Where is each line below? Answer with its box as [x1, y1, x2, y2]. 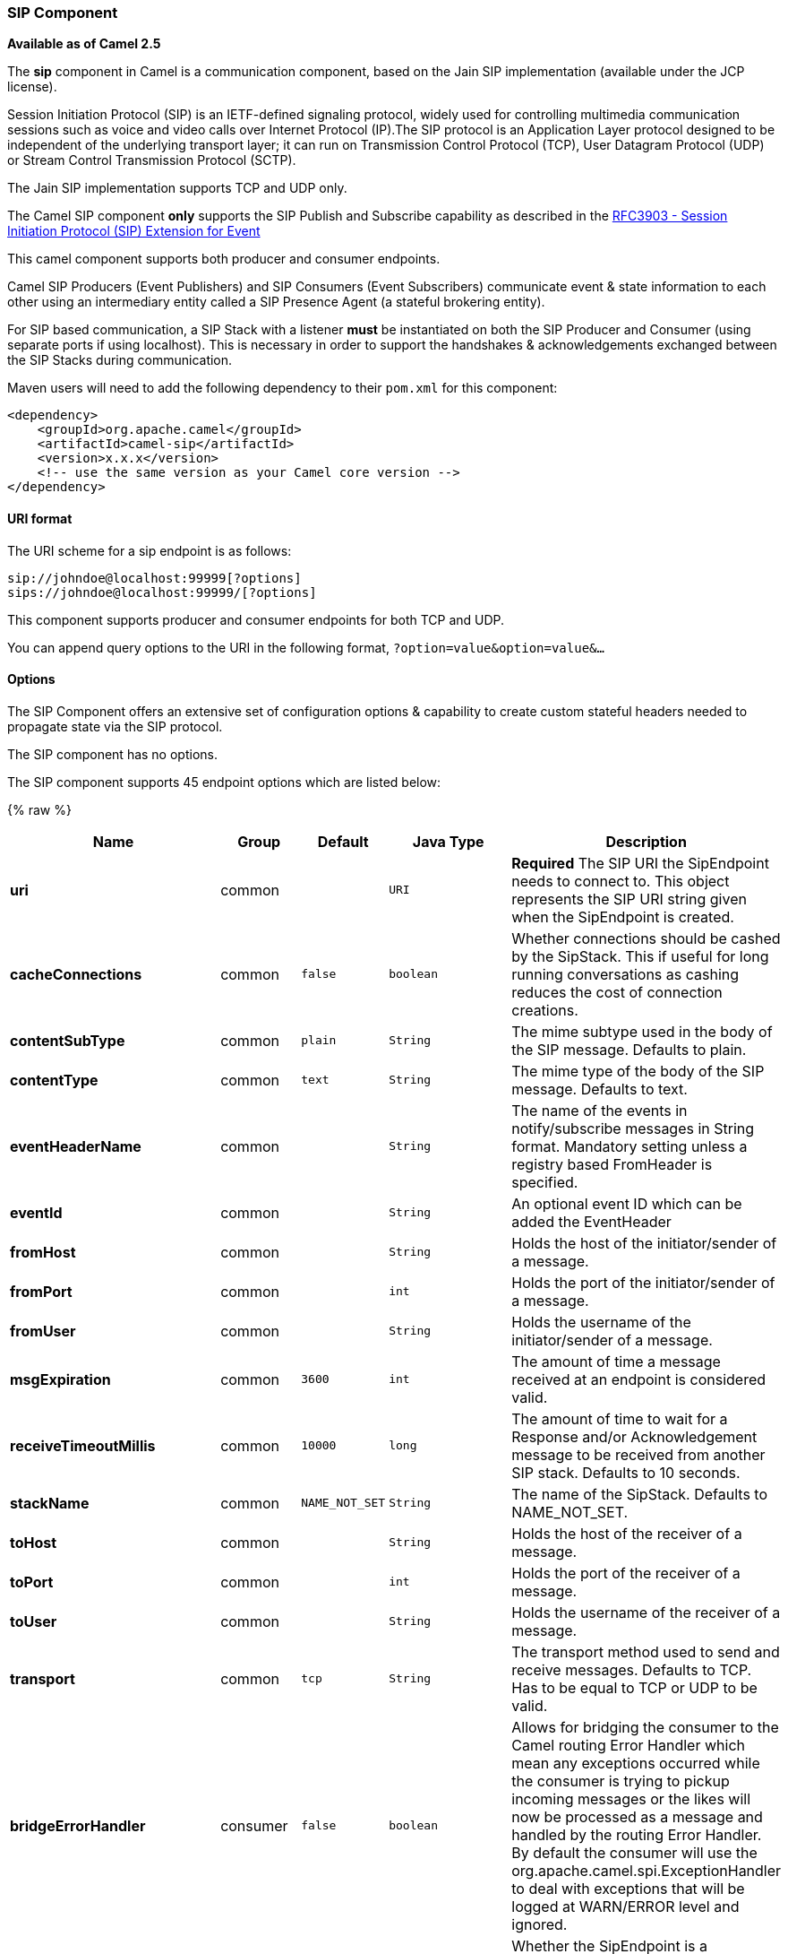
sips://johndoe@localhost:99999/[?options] [7, 584, 317, 600]
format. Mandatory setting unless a [511, 1137, 748, 1155]
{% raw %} [7, 801, 72, 817]
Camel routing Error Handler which [511, 1735, 745, 1754]
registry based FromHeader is [511, 1154, 713, 1173]
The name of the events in [511, 1101, 688, 1120]
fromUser [10, 1321, 76, 1340]
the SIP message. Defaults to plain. [511, 1040, 747, 1059]
